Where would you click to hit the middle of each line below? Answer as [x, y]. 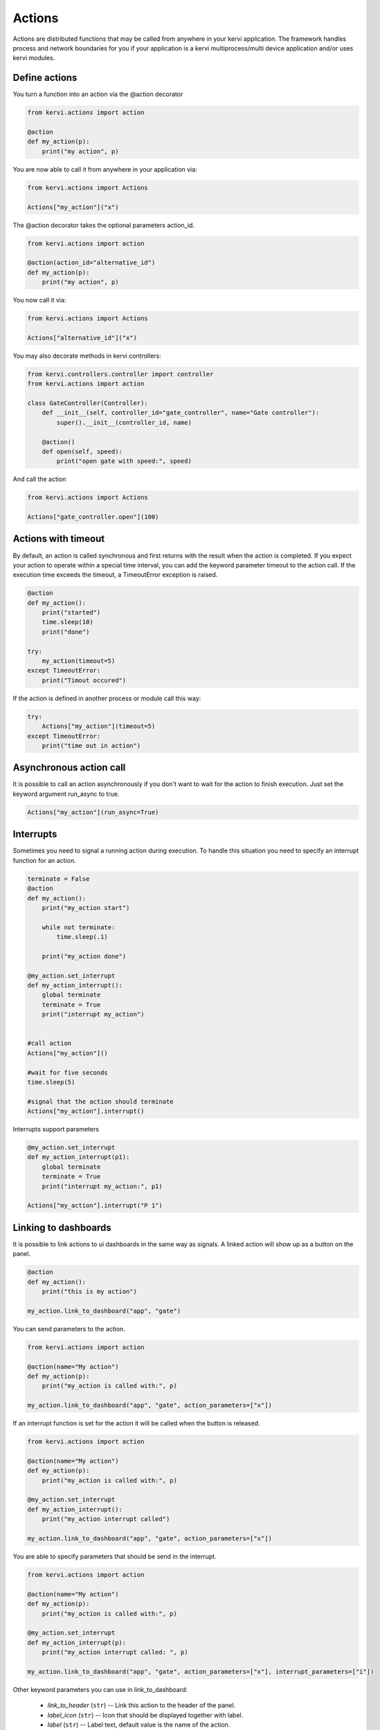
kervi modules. [34, 58]
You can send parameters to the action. [69, 1329]
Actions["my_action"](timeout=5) [99, 726]
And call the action [39, 479]
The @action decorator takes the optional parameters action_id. [104, 225]
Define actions [45, 78]
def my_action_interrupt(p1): [79, 1157]
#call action [49, 1044]
